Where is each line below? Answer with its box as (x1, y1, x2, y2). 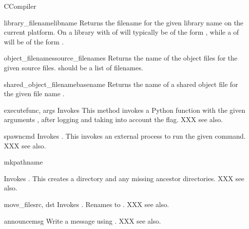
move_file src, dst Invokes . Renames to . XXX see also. (4, 199, 169, 209)
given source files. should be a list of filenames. (4, 62, 143, 72)
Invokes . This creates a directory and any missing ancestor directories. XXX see (4, 173, 245, 183)
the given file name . (4, 88, 65, 99)
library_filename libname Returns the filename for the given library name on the (4, 17, 244, 27)
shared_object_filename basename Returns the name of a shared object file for (4, 79, 238, 89)
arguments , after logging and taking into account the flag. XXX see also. (4, 114, 223, 125)
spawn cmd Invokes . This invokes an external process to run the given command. (4, 130, 246, 141)
